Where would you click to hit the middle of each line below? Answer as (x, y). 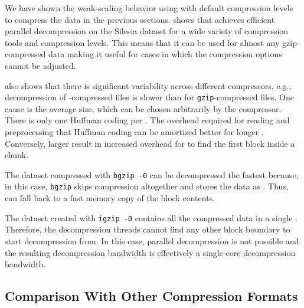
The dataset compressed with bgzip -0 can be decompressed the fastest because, (152, 174)
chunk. (17, 155)
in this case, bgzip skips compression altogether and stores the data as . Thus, (147, 186)
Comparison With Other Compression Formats (151, 296)
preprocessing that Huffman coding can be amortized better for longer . (134, 132)
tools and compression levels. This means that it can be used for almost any (142, 42)
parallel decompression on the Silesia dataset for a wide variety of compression (147, 31)
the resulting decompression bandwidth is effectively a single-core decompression (150, 252)
